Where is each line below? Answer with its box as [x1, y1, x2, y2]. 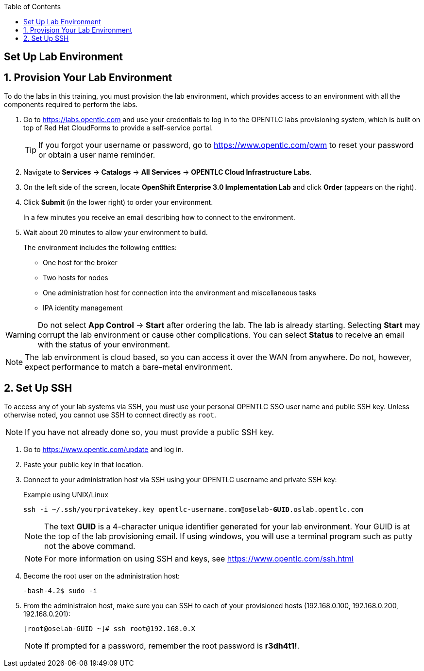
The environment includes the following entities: [23, 243, 177, 252]
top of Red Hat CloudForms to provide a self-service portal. [23, 124, 213, 132]
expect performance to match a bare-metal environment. [25, 362, 233, 372]
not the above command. [44, 541, 136, 551]
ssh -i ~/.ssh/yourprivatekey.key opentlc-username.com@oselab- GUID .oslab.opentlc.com [23, 506, 363, 514]
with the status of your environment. [37, 340, 170, 350]
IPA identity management [43, 304, 123, 312]
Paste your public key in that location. [23, 460, 143, 469]
